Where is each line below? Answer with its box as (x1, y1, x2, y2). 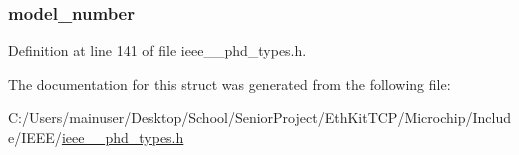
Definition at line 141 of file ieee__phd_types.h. (8, 40, 307, 61)
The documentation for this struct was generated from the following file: (8, 73, 451, 94)
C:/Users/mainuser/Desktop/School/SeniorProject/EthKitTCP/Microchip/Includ (8, 107, 512, 128)
